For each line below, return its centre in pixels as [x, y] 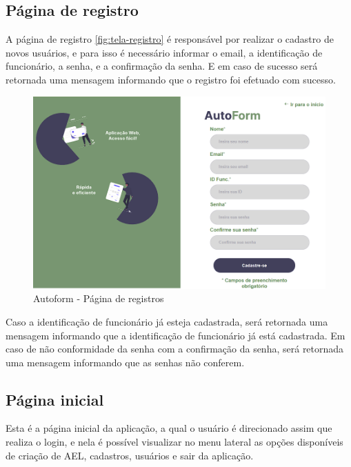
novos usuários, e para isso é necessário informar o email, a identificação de [164, 52]
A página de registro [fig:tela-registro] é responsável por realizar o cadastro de [170, 39]
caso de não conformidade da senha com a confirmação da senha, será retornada [175, 349]
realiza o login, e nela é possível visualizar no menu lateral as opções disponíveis [174, 442]
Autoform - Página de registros [99, 298]
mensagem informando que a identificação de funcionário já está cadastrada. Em [175, 335]
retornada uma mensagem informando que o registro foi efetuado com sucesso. [171, 79]
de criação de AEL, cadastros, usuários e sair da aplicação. [130, 455]
